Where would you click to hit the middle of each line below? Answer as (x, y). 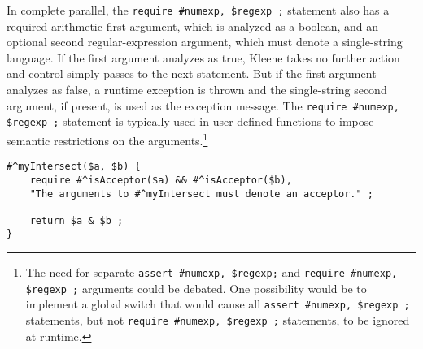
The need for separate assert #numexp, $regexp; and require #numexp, (211, 272)
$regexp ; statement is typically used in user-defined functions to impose (190, 121)
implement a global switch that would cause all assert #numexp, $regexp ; (218, 304)
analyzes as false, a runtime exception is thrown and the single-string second (197, 90)
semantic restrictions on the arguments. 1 (107, 139)
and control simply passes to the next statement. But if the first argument (192, 73)
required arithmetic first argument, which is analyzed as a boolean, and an (193, 26)
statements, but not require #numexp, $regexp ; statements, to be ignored (218, 320)
